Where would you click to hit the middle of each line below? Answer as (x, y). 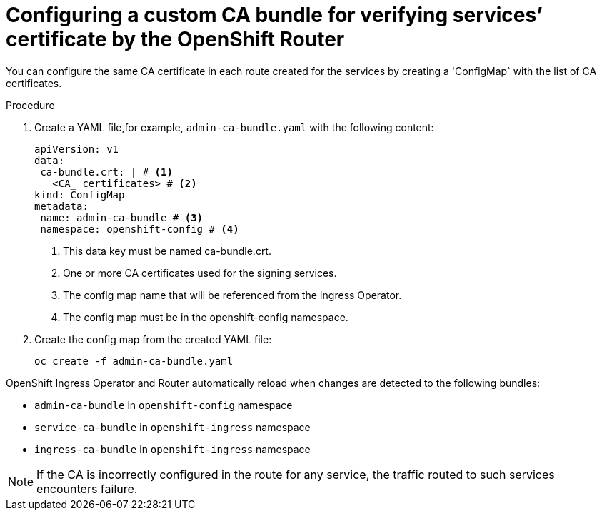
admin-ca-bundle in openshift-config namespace (164, 405)
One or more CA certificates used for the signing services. (200, 273)
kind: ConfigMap (80, 194)
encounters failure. (87, 489)
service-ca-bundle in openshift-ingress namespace (172, 427)
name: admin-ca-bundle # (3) (122, 217)
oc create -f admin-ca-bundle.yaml (134, 361)
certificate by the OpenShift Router (175, 39)
